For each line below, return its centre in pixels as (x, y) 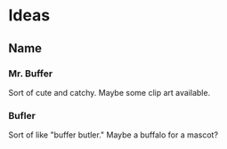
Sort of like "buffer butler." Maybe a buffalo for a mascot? (113, 135)
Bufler (22, 115)
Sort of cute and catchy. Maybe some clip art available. (109, 92)
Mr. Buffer (31, 74)
